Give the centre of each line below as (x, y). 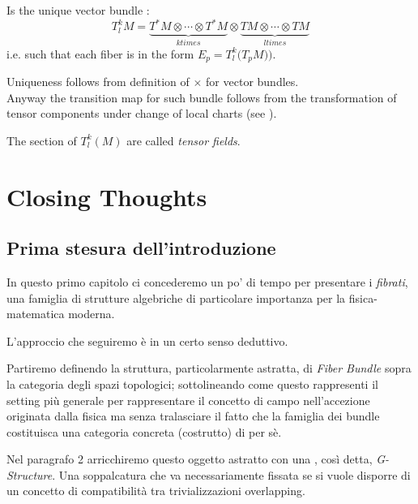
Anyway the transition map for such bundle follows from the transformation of (202, 97)
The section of (42, 140)
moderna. (92, 314)
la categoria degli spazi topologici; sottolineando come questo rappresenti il (192, 383)
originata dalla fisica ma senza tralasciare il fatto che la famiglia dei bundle (193, 416)
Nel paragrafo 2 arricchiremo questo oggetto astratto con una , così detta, (190, 459)
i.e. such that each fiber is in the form (100, 53)
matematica (36, 314)
